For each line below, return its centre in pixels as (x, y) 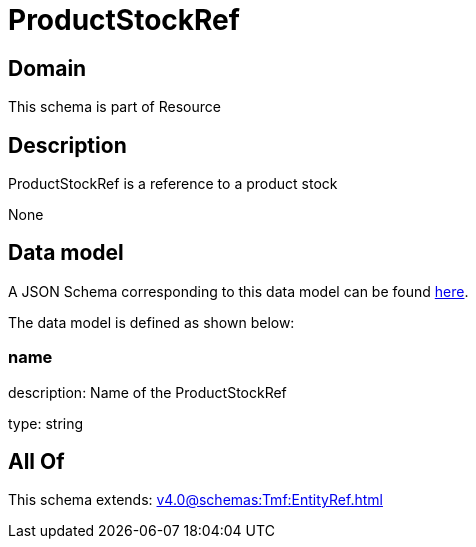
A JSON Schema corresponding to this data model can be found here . (238, 291)
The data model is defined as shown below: (151, 322)
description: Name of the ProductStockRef (147, 392)
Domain (47, 68)
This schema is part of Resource (114, 107)
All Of (36, 462)
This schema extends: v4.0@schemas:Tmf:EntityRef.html (195, 500)
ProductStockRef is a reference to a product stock (173, 184)
